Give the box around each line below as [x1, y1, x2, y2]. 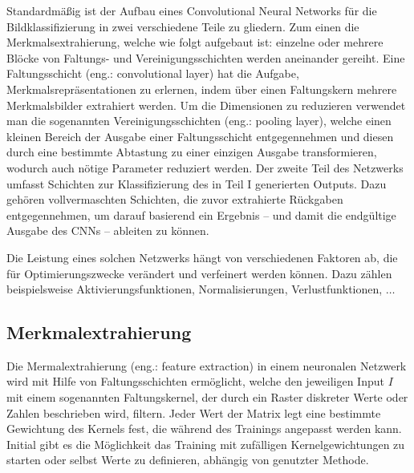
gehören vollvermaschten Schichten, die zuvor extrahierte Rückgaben [6, 191, 343, 208]
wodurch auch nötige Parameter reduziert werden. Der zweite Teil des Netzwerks [6, 159, 404, 176]
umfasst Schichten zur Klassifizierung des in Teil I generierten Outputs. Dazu [6, 175, 387, 192]
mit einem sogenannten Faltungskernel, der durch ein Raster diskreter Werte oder [6, 389, 408, 406]
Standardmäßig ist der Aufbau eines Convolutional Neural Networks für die [6, 2, 377, 18]
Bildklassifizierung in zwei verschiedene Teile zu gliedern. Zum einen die [6, 18, 359, 34]
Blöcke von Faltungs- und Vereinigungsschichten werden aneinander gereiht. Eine [6, 49, 405, 66]
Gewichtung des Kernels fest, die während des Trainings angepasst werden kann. [6, 420, 402, 437]
